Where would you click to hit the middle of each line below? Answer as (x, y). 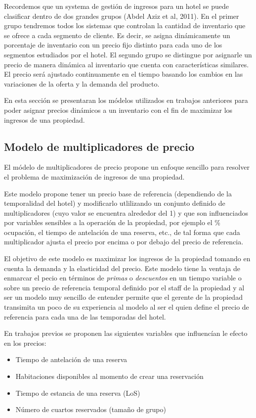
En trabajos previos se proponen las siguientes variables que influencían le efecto (126, 333)
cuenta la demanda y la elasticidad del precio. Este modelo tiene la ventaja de (122, 268)
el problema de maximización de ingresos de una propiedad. (94, 176)
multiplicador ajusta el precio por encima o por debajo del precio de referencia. (124, 242)
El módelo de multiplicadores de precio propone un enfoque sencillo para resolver (127, 167)
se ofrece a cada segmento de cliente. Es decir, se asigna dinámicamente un (117, 35)
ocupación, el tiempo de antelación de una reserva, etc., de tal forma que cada (122, 232)
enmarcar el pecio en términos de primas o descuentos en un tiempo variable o (123, 278)
